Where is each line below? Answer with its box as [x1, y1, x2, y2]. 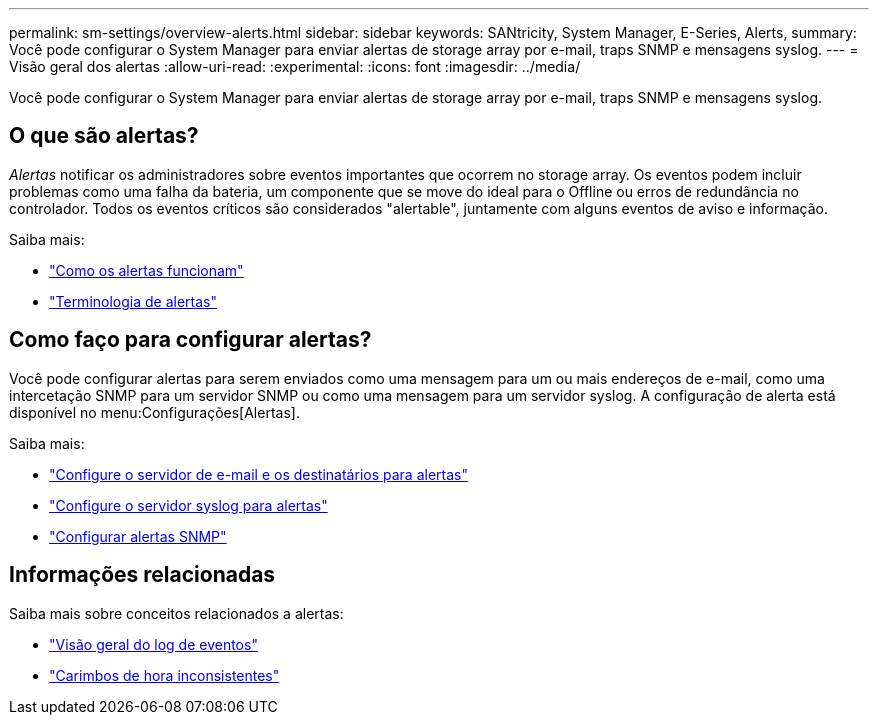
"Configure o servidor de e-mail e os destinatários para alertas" [49, 465, 468, 483]
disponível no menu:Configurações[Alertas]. [9, 403, 300, 421]
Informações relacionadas [9, 562, 276, 588]
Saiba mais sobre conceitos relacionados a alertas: [9, 604, 344, 622]
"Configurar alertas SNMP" [49, 527, 227, 545]
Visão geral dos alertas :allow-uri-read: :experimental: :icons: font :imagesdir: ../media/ [9, 58, 581, 75]
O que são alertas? [9, 123, 199, 149]
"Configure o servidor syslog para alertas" [49, 496, 328, 514]
